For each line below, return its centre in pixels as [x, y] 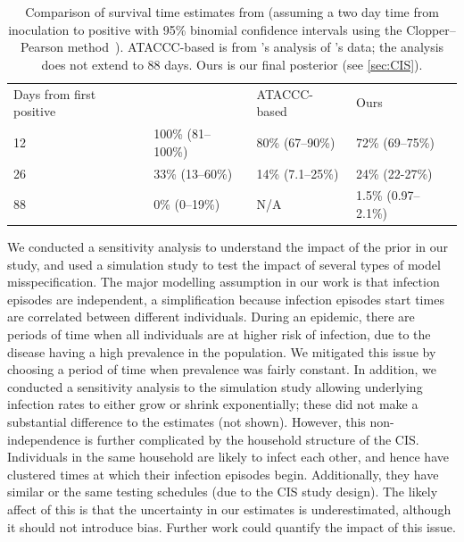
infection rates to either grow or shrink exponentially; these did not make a [213, 404]
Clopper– [431, 29]
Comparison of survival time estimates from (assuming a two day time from [232, 12]
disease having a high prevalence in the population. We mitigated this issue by [222, 351]
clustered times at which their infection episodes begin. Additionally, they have [223, 474]
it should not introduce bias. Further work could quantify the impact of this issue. [232, 526]
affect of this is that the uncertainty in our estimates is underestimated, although [229, 509]
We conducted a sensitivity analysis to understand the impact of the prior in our [228, 247]
